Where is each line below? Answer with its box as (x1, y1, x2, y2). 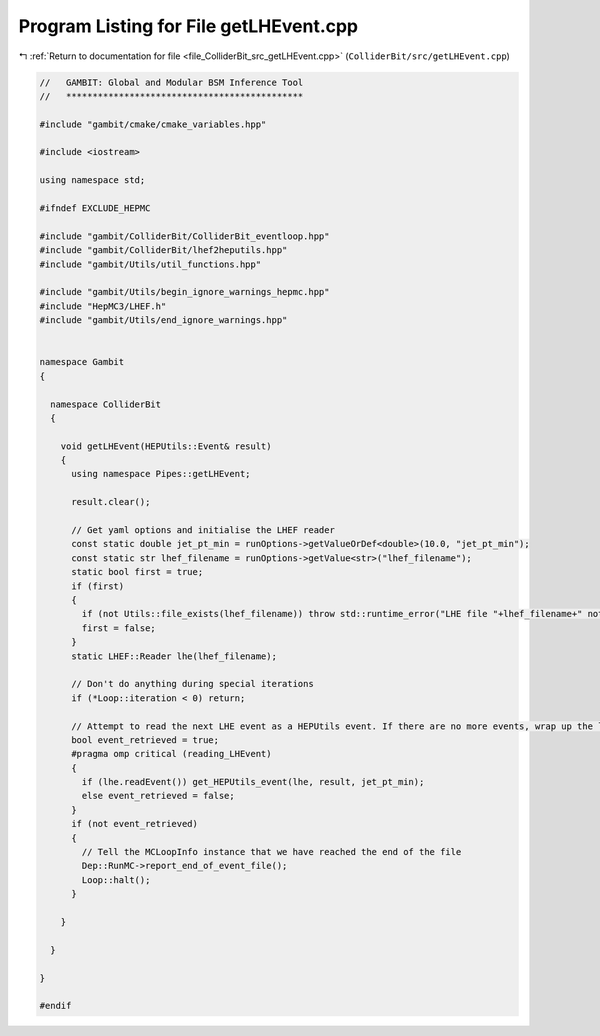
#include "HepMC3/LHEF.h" (39, 300, 167, 312)
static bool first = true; (71, 566, 204, 578)
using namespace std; (39, 175, 146, 186)
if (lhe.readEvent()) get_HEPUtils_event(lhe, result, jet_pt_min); (81, 776, 425, 788)
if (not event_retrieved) (71, 818, 199, 830)
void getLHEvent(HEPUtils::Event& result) (60, 440, 272, 452)
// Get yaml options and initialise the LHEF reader (71, 525, 335, 536)
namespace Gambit (39, 356, 125, 368)
